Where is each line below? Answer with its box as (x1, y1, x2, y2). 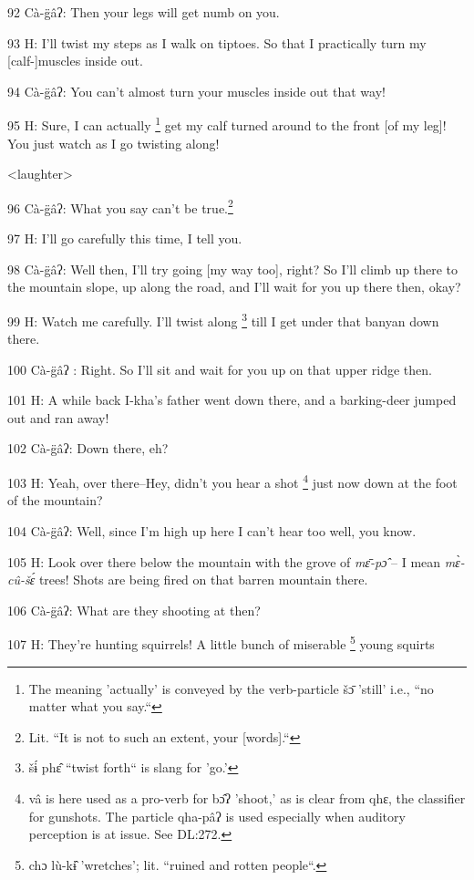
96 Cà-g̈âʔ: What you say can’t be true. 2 (7, 195, 233, 217)
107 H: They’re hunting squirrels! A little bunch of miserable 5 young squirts (7, 632, 435, 653)
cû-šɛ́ (7, 570, 36, 589)
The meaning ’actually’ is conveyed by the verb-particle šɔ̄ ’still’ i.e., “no (28, 678, 434, 698)
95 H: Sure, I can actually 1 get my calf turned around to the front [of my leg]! (7, 113, 447, 135)
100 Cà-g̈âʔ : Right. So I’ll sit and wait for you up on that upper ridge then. (7, 359, 432, 378)
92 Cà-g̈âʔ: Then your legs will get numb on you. (7, 3, 280, 21)
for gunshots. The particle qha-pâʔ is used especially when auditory (28, 806, 406, 825)
